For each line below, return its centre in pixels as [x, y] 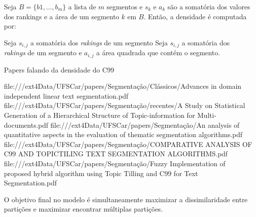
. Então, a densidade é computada [195, 16]
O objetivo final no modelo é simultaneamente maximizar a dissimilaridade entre [126, 199]
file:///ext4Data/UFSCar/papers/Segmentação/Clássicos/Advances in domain [123, 86]
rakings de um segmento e [43, 53]
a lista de [82, 6]
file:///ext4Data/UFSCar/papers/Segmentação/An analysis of [145, 125]
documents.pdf [26, 125]
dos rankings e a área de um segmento [62, 16]
